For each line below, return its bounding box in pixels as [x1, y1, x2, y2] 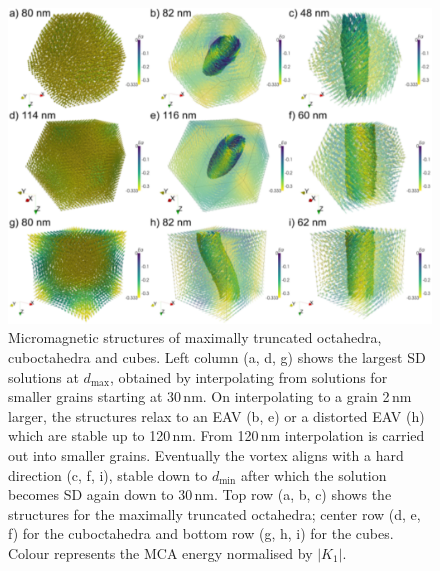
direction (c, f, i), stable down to [8, 464, 208, 485]
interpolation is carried [284, 425, 425, 446]
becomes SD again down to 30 [8, 484, 193, 505]
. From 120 [192, 425, 259, 446]
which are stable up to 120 [8, 425, 171, 446]
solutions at [8, 366, 79, 387]
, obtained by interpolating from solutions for [109, 366, 388, 387]
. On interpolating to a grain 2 [202, 386, 390, 407]
